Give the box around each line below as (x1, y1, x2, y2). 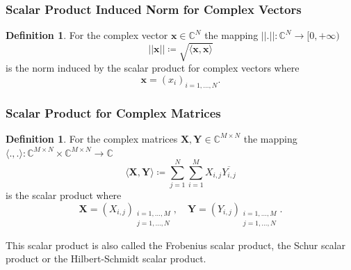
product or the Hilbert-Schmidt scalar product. (6, 251, 206, 266)
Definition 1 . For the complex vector (6, 28, 168, 42)
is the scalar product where (6, 188, 122, 202)
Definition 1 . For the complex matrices (6, 131, 178, 145)
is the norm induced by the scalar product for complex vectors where (6, 61, 300, 75)
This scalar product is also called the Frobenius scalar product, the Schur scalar (6, 237, 346, 252)
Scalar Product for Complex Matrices (6, 104, 221, 121)
